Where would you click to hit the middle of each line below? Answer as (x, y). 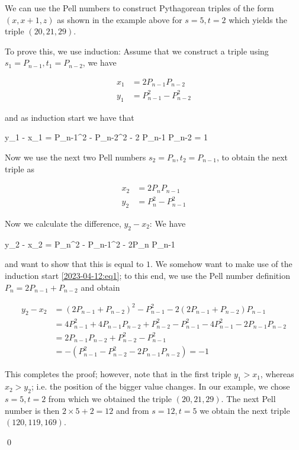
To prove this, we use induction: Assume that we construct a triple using (137, 51)
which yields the (258, 19)
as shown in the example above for (120, 19)
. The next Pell (248, 399)
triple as (20, 168)
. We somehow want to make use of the (221, 264)
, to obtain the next (252, 157)
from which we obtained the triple (110, 399)
